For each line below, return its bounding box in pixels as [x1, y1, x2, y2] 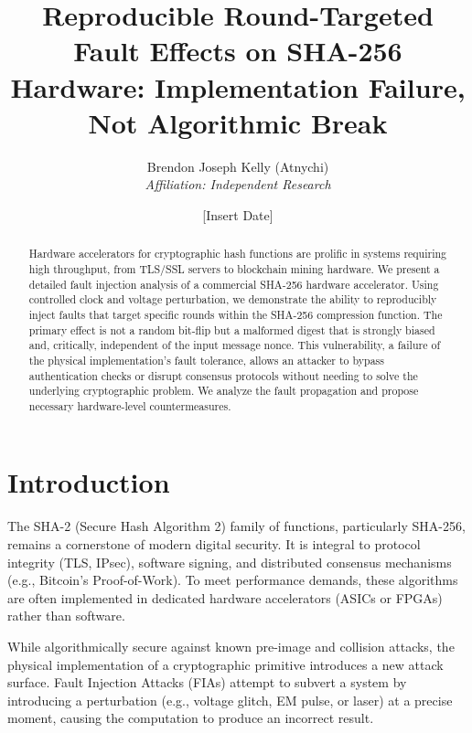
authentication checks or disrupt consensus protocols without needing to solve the [28, 367, 418, 383]
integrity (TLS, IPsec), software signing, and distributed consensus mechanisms [7, 552, 452, 571]
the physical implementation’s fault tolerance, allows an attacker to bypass [28, 352, 384, 367]
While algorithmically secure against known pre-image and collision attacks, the [7, 636, 455, 655]
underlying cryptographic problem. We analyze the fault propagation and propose [28, 383, 419, 398]
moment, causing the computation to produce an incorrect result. [7, 708, 374, 728]
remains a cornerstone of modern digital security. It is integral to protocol [7, 535, 421, 554]
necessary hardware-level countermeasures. [28, 398, 231, 413]
